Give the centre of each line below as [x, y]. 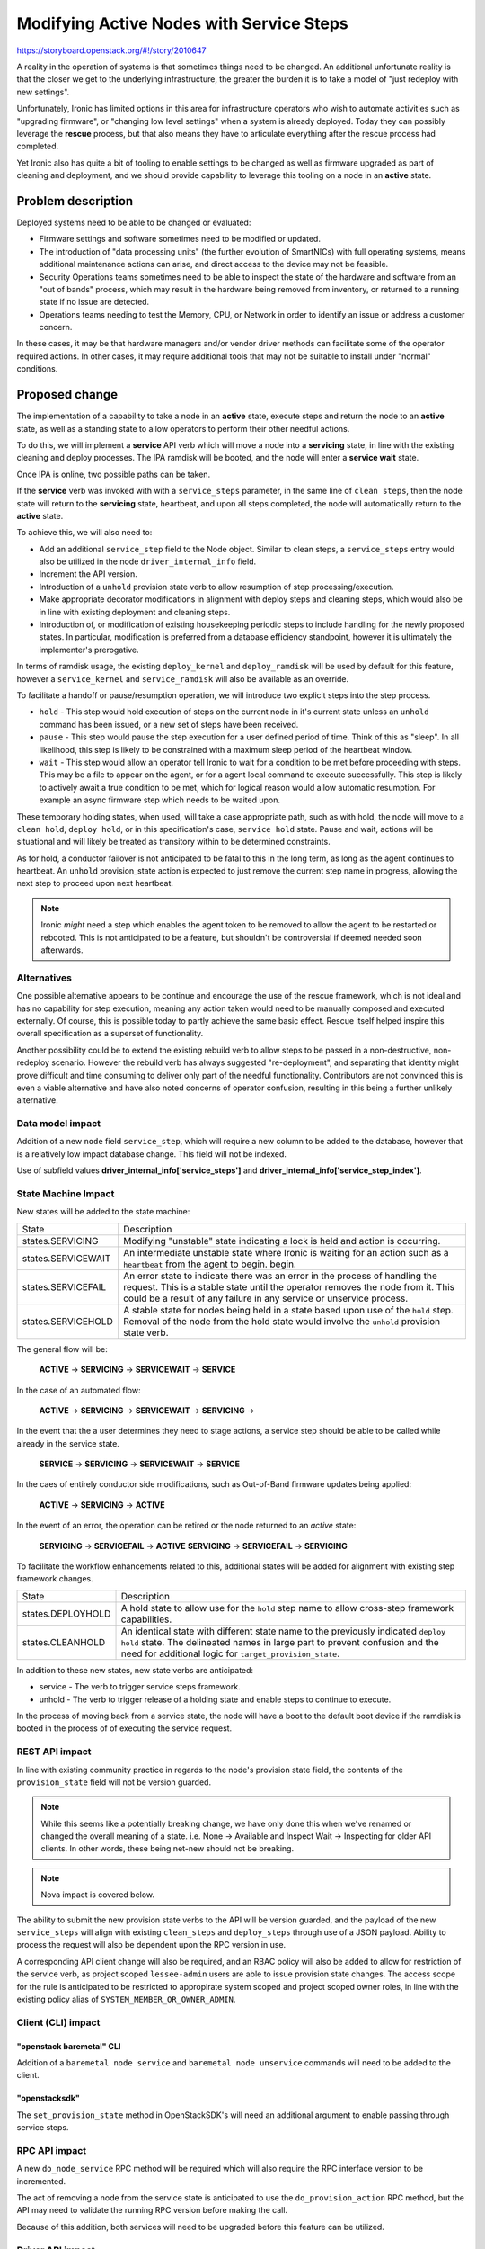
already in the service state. [68, 1443]
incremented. [41, 2181]
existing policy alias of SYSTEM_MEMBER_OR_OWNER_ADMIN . [126, 1999]
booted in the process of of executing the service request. [124, 1728]
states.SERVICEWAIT [66, 1258]
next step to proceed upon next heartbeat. [95, 883]
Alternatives [44, 978]
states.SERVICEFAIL [64, 1286]
